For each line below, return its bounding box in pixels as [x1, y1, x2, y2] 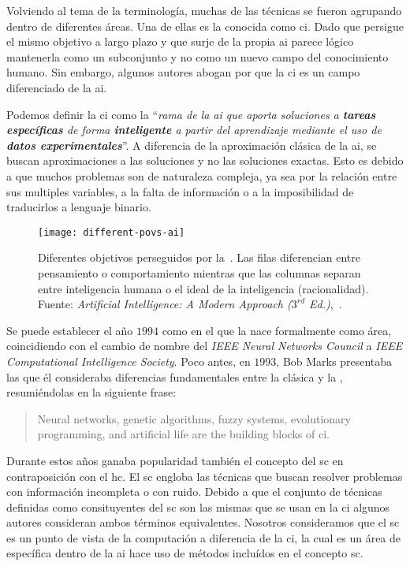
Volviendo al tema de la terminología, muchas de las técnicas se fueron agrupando [6, 2, 402, 18]
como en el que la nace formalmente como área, [162, 322, 392, 338]
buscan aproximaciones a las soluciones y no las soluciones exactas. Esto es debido [6, 152, 404, 169]
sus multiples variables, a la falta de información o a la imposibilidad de [6, 183, 354, 199]
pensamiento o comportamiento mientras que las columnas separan [38, 264, 361, 281]
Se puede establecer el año [6, 322, 133, 338]
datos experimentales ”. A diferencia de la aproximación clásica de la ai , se [6, 136, 377, 153]
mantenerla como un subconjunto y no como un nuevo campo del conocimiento [6, 48, 389, 65]
